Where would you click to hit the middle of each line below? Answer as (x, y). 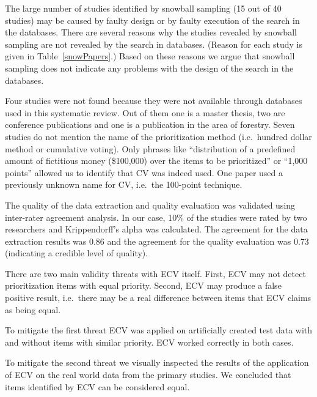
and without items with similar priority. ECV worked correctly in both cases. (149, 342)
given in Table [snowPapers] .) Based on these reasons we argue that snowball (150, 56)
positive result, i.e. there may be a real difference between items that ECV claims (158, 298)
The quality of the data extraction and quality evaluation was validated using (150, 205)
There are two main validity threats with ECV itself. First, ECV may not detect (155, 273)
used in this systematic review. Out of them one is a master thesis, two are (145, 112)
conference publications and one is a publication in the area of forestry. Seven (150, 124)
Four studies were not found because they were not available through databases (154, 101)
